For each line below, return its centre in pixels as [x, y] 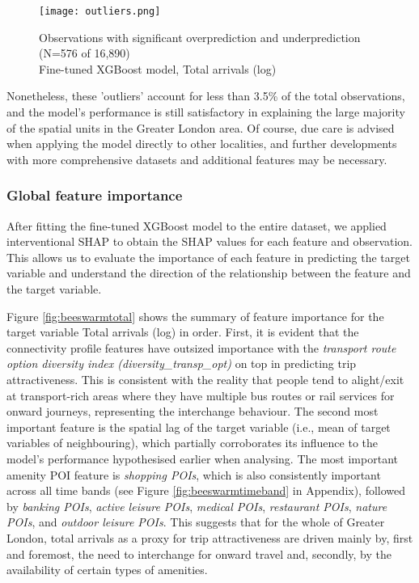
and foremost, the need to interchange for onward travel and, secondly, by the [199, 553]
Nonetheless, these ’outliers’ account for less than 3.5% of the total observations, [206, 96]
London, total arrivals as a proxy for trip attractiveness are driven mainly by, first [210, 537]
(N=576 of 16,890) [85, 53]
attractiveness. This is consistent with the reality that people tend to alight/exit [205, 379]
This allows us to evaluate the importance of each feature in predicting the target [208, 257]
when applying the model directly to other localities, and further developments [202, 144]
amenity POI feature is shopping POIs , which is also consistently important [194, 474]
